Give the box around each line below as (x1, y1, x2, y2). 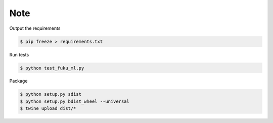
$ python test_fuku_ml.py (20, 65, 84, 71)
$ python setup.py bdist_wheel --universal (20, 98, 130, 104)
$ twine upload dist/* (20, 106, 76, 111)
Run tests (9, 51, 29, 57)
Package (9, 78, 28, 84)
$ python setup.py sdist (20, 91, 82, 97)
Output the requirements (9, 25, 61, 31)
